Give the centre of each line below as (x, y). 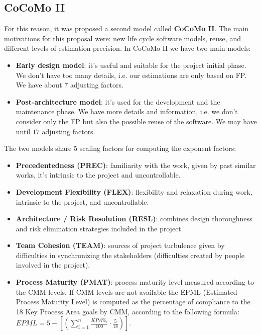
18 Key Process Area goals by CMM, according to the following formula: (127, 311)
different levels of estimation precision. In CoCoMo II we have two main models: (127, 48)
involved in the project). (53, 265)
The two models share (38, 148)
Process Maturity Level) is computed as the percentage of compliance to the (133, 302)
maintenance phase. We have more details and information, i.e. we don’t (127, 111)
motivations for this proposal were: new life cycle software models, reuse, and (122, 38)
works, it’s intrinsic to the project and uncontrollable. (98, 175)
